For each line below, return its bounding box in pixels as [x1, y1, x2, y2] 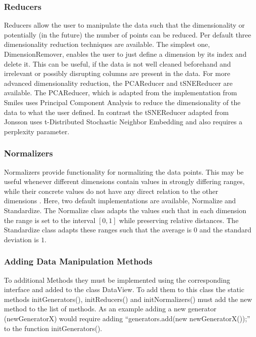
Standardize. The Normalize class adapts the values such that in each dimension [4, 205, 247, 215]
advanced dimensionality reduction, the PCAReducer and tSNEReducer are [4, 77, 233, 88]
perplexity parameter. [4, 126, 70, 136]
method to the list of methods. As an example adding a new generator [4, 303, 217, 314]
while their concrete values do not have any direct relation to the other [4, 186, 219, 196]
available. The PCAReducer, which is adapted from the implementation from [4, 87, 237, 98]
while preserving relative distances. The [119, 215, 239, 225]
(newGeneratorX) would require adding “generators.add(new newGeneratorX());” [4, 313, 251, 323]
